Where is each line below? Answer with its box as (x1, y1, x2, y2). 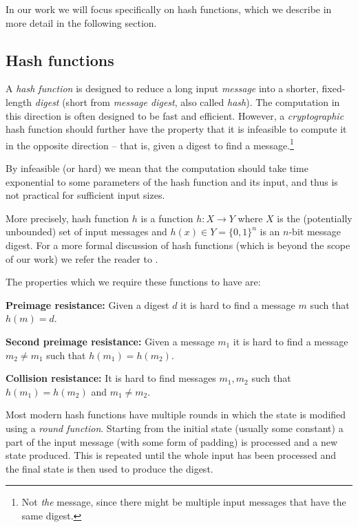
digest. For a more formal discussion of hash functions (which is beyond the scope (6, 237, 350, 252)
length (6, 94, 32, 109)
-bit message (288, 224, 341, 239)
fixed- (322, 81, 346, 96)
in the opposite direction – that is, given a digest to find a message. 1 (6, 136, 294, 152)
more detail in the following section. (6, 15, 157, 30)
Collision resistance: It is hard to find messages (6, 371, 216, 385)
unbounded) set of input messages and (6, 224, 167, 239)
